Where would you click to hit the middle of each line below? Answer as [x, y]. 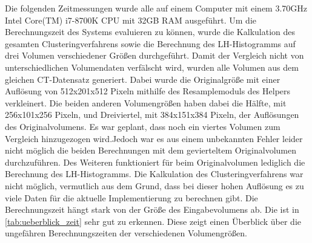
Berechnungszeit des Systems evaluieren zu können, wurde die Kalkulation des [150, 32]
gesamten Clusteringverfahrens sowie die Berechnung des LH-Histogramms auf [150, 43]
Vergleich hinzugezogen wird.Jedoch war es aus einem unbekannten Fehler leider [154, 138]
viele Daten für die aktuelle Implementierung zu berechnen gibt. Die [131, 197]
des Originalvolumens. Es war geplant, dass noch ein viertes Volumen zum [143, 126]
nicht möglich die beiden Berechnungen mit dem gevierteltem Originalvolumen [151, 150]
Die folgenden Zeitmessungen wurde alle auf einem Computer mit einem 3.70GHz [156, 8]
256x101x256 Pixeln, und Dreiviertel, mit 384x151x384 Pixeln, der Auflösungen [152, 115]
